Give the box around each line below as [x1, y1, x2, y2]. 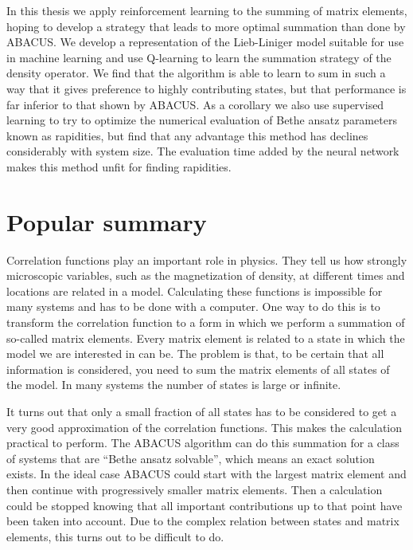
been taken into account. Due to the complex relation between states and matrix [6, 513, 399, 529]
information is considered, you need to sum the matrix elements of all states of [6, 360, 390, 377]
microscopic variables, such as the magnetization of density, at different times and [6, 267, 405, 284]
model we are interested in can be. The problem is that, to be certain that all [6, 345, 384, 362]
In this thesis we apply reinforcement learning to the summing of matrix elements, [6, 2, 407, 18]
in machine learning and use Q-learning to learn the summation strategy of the [6, 49, 392, 65]
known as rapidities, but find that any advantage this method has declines [6, 127, 368, 143]
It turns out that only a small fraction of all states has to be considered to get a [6, 403, 397, 419]
